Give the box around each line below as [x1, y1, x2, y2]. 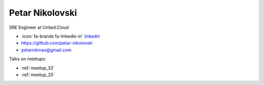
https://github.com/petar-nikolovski [21, 40, 93, 46]
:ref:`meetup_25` [21, 71, 55, 78]
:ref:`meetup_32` [21, 65, 55, 71]
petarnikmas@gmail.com [21, 47, 72, 53]
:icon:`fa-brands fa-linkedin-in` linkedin [21, 33, 100, 39]
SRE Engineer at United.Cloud [9, 24, 69, 30]
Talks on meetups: [9, 56, 46, 62]
